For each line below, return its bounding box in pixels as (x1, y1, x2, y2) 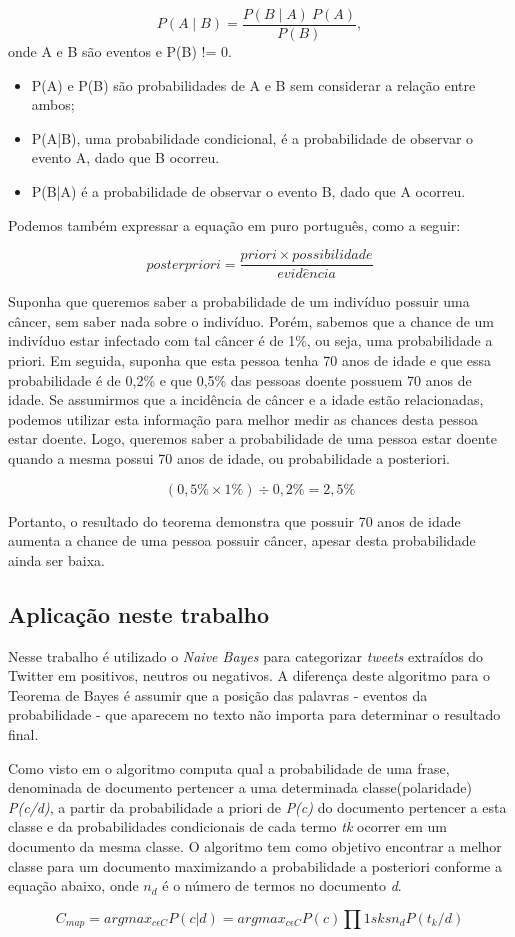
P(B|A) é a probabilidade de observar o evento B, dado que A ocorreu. (31, 181, 466, 202)
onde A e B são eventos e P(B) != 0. (8, 41, 232, 62)
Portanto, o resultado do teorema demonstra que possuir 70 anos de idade (8, 510, 461, 531)
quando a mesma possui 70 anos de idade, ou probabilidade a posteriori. (8, 448, 450, 469)
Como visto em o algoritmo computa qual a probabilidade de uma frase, (8, 757, 450, 778)
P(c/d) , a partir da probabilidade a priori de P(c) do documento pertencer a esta (8, 796, 507, 817)
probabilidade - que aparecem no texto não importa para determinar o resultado (8, 704, 501, 725)
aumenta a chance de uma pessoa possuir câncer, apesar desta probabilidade (8, 530, 476, 551)
